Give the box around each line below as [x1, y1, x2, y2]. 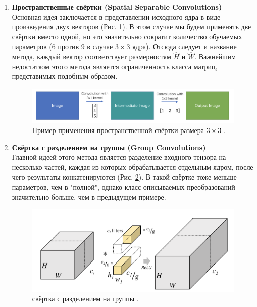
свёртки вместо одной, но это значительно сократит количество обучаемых [12, 31, 242, 41]
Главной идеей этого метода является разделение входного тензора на [12, 152, 226, 162]
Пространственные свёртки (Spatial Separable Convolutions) [12, 2, 222, 12]
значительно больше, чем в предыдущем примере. [12, 191, 166, 202]
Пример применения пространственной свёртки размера [32, 124, 204, 135]
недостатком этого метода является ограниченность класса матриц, [12, 61, 218, 71]
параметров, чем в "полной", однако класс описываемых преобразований [12, 181, 235, 192]
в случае [87, 41, 113, 52]
